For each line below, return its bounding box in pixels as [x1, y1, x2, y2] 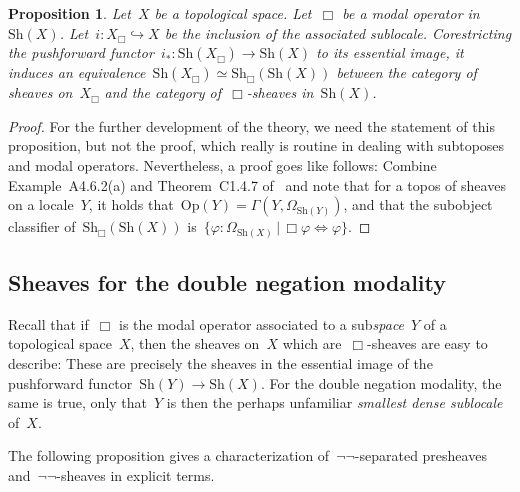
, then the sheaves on [130, 333, 260, 354]
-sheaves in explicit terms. [56, 465, 215, 486]
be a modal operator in [342, 3, 480, 23]
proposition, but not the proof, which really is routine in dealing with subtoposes [8, 135, 505, 156]
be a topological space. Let [154, 3, 312, 23]
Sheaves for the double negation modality [8, 267, 446, 298]
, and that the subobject [343, 194, 493, 215]
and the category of [104, 82, 222, 103]
